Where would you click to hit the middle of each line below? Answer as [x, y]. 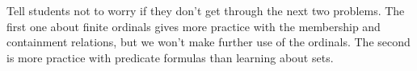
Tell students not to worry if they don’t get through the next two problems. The [206, 10]
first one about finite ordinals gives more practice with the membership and [194, 26]
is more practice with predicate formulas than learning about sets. [170, 57]
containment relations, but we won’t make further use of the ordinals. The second [208, 42]
